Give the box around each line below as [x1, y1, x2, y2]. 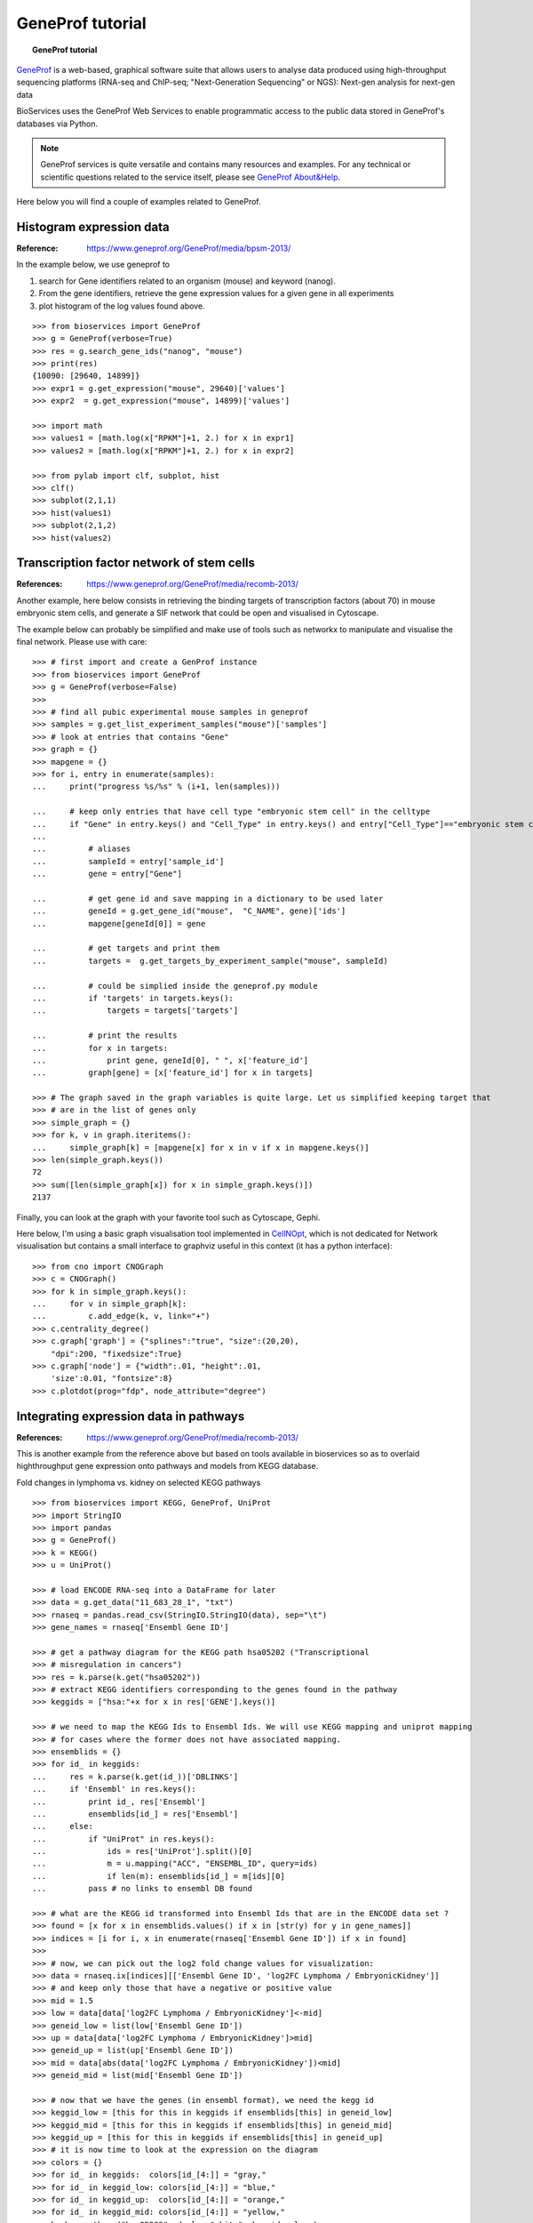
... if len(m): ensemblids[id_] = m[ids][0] [32, 1871, 286, 1881]
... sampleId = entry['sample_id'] [32, 856, 225, 866]
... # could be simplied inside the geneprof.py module [32, 981, 319, 991]
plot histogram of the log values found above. [38, 301, 205, 311]
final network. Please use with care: [16, 637, 147, 647]
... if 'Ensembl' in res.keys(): [32, 1784, 197, 1794]
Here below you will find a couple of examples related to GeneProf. [16, 197, 261, 207]
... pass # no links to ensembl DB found [32, 1883, 253, 1894]
